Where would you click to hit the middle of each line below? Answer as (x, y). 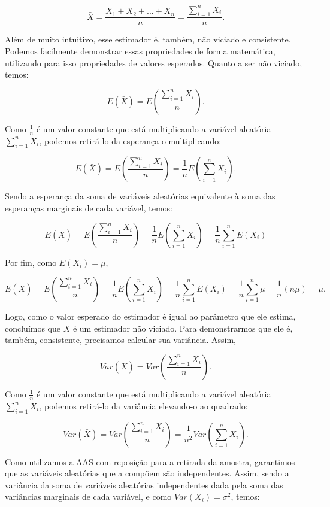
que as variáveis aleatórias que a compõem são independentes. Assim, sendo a (147, 473)
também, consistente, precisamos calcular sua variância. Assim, (120, 340)
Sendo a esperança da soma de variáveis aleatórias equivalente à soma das (140, 196)
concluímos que (33, 328)
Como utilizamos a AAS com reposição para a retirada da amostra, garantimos (150, 461)
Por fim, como (31, 262)
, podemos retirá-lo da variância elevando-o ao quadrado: (143, 406)
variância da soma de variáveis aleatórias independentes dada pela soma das (144, 485)
